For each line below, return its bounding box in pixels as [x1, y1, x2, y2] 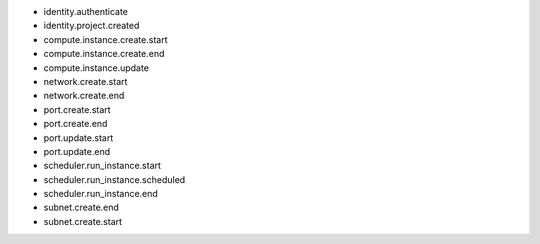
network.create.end [43, 90, 125, 102]
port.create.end [43, 118, 108, 130]
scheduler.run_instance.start [43, 160, 162, 172]
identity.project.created [43, 20, 140, 32]
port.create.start [43, 103, 111, 115]
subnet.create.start [43, 215, 123, 227]
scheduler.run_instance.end [43, 188, 159, 200]
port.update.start [43, 131, 114, 144]
